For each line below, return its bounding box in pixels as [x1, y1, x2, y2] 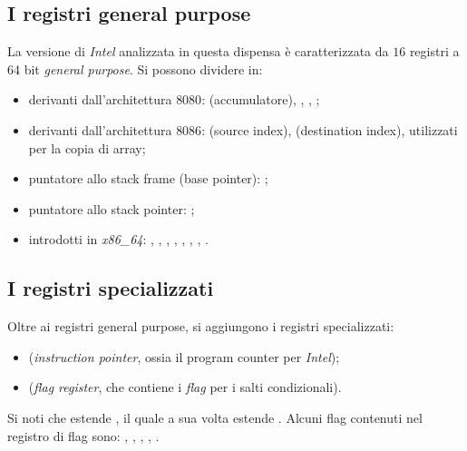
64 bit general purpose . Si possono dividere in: [7, 59, 263, 78]
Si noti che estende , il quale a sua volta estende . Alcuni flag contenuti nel [7, 407, 423, 426]
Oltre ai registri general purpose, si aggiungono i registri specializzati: [7, 317, 394, 336]
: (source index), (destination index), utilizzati [201, 120, 458, 139]
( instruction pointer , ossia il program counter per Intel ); [28, 347, 340, 366]
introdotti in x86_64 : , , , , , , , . [28, 230, 209, 249]
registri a [409, 42, 460, 61]
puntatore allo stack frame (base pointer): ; [28, 169, 268, 188]
